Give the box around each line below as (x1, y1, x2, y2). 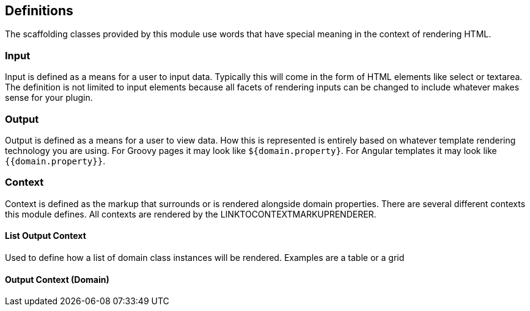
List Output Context (5, 230, 86, 241)
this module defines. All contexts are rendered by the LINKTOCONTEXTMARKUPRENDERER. (5, 208, 377, 219)
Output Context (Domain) (5, 274, 109, 285)
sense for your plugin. (5, 92, 93, 103)
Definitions (5, 3, 73, 18)
